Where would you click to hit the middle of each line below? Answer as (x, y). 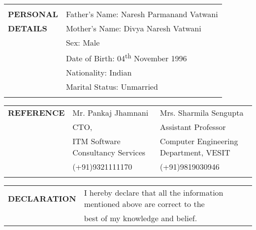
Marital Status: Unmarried (112, 87)
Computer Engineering (199, 141)
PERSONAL (33, 14)
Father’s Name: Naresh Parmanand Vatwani (142, 14)
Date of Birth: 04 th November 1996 (126, 58)
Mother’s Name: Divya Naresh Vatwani (133, 28)
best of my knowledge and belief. (141, 218)
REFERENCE (36, 113)
